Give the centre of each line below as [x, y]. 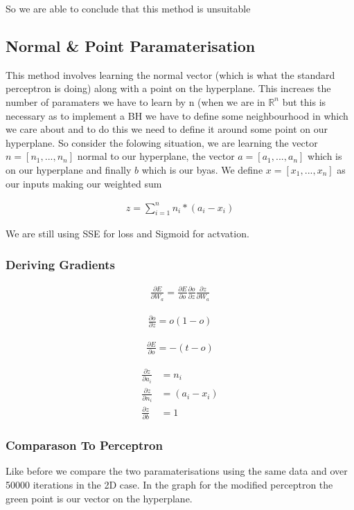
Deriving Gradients [60, 264]
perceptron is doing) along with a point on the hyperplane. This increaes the [168, 88]
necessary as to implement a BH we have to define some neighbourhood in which [177, 115]
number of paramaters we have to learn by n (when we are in [135, 101]
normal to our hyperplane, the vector [156, 156]
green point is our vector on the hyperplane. [99, 498]
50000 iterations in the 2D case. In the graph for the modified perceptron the [169, 484]
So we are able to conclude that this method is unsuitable [128, 8]
